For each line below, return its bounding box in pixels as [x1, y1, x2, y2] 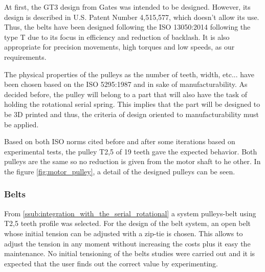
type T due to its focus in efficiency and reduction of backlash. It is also [4, 31, 230, 42]
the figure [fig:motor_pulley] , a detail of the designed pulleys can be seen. [4, 166, 235, 176]
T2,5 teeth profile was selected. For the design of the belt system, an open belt [4, 218, 251, 229]
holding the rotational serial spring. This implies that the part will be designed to [4, 99, 260, 109]
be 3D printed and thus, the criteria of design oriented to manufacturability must [4, 108, 259, 119]
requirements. [4, 51, 47, 62]
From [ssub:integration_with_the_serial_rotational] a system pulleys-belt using [4, 208, 256, 218]
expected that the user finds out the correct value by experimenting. [4, 258, 218, 268]
